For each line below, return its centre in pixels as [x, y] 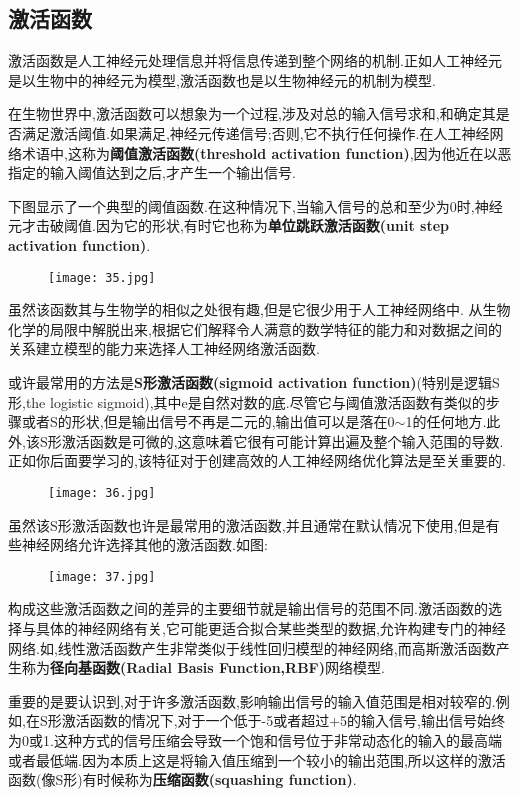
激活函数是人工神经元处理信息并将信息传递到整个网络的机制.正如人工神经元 [255, 60]
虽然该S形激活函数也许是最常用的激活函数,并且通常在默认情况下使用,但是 [247, 524]
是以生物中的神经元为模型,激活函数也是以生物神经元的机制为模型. [222, 79]
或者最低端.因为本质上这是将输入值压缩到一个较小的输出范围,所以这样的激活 [257, 759]
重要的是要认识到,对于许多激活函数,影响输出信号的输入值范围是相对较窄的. [252, 700]
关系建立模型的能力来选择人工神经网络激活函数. [164, 348]
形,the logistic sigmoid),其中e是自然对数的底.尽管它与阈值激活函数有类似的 [247, 401]
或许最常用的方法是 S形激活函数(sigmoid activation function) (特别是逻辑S [254, 381]
